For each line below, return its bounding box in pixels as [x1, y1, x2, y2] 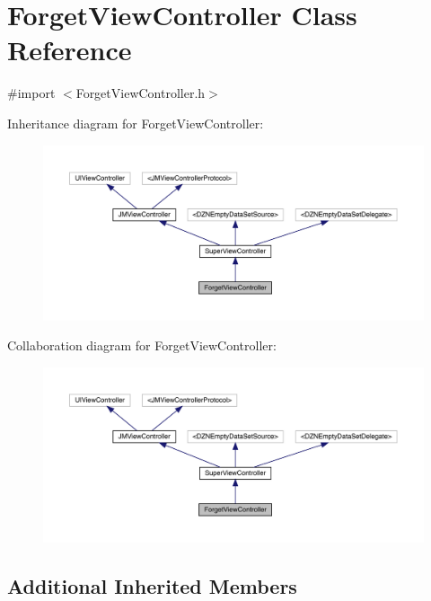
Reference [7, 31, 132, 68]
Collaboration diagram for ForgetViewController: [7, 336, 277, 355]
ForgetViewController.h [75, 84, 206, 102]
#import [7, 84, 56, 102]
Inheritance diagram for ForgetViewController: [7, 113, 264, 132]
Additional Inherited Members [7, 571, 297, 599]
